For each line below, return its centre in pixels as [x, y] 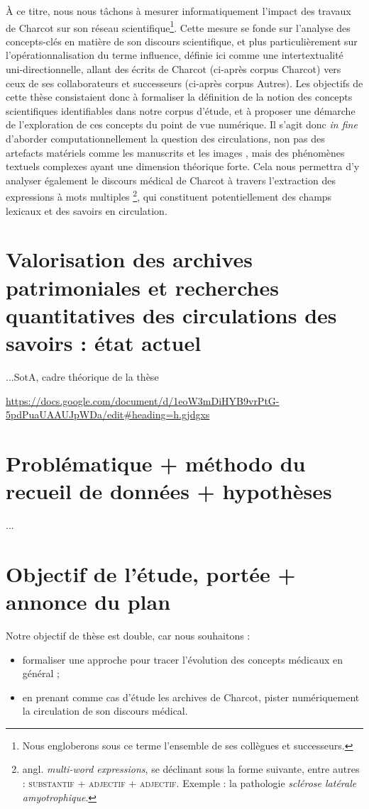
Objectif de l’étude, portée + [151, 573]
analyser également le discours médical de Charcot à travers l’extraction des [171, 180]
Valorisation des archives [129, 259]
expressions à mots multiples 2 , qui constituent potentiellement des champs [169, 196]
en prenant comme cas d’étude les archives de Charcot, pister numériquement [191, 697]
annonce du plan [88, 601]
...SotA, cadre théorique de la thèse [82, 376]
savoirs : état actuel [104, 342]
